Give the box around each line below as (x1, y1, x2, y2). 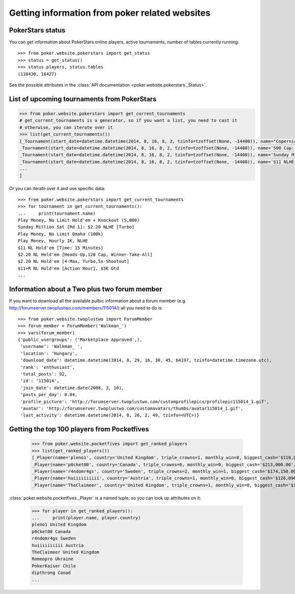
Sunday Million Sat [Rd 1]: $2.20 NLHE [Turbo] (18, 224, 135, 230)
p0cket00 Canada (31, 529, 71, 534)
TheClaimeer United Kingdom (31, 549, 99, 555)
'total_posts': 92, (20, 371, 67, 377)
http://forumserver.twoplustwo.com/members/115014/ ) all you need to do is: (9, 305, 163, 311)
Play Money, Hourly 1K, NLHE (18, 238, 88, 244)
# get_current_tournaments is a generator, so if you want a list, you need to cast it (19, 118, 237, 123)
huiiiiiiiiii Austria (31, 542, 84, 548)
